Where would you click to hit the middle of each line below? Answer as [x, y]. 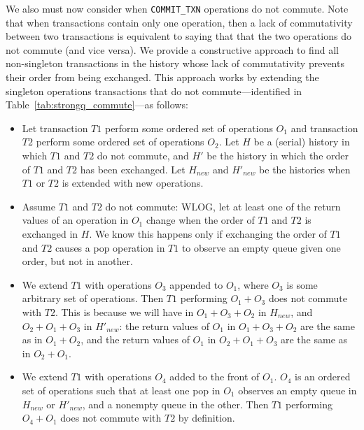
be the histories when [305, 169]
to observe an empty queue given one [261, 247]
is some [302, 284]
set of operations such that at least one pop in [121, 390]
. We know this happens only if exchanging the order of [208, 233]
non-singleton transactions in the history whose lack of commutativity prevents [175, 63]
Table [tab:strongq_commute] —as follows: [97, 105]
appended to [196, 284]
